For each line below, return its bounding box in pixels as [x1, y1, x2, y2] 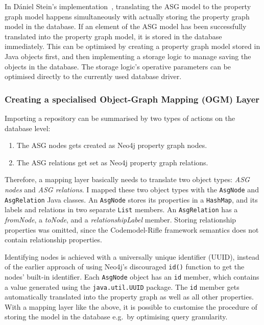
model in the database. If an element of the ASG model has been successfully [5, 21, 247, 32]
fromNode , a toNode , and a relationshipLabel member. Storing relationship [5, 214, 236, 224]
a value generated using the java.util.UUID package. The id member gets [5, 281, 239, 292]
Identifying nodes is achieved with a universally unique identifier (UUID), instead [5, 251, 259, 262]
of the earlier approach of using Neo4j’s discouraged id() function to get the [5, 261, 245, 272]
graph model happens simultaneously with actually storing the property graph [5, 11, 250, 21]
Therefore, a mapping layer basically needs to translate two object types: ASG [5, 174, 250, 185]
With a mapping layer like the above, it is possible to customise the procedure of [5, 301, 257, 312]
